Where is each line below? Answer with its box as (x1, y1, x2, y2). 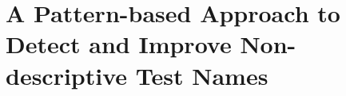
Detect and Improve (6, 28, 232, 60)
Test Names (135, 59, 268, 91)
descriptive (6, 59, 128, 91)
